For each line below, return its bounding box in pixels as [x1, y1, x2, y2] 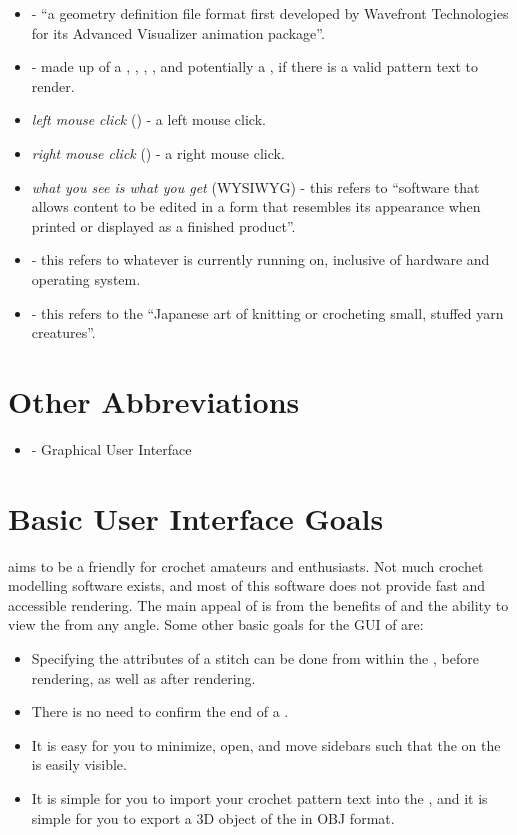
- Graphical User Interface [31, 438, 192, 459]
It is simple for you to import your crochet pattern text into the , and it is [31, 787, 488, 808]
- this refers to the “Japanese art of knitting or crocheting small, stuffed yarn [31, 302, 504, 323]
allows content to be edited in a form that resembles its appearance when [31, 196, 481, 217]
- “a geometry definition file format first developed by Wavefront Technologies [31, 3, 509, 23]
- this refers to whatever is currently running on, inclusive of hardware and [31, 249, 490, 270]
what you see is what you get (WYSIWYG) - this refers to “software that [31, 176, 480, 197]
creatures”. [31, 322, 96, 343]
